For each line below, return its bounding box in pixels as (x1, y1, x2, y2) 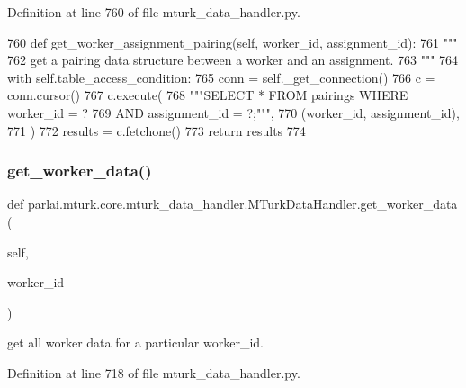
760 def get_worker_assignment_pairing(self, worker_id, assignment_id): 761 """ (7, 32, 458, 51)
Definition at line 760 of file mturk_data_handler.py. (7, 3, 300, 21)
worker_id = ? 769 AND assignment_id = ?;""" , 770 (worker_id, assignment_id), (7, 103, 460, 122)
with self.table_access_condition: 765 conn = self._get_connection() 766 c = (7, 68, 435, 86)
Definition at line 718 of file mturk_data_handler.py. (7, 363, 300, 382)
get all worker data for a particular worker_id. (7, 333, 264, 352)
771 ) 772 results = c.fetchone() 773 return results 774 (7, 121, 306, 140)
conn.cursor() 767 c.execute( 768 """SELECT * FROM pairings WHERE (7, 86, 408, 104)
